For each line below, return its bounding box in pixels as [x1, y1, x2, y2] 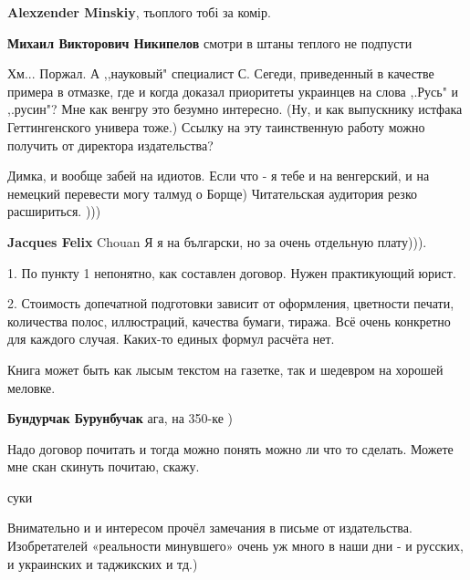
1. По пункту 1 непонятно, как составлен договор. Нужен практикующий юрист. [7, 263, 456, 282]
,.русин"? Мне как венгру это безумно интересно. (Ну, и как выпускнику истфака [7, 99, 463, 119]
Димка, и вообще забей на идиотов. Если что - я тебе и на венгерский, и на [7, 166, 430, 185]
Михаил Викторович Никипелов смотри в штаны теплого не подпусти [7, 33, 413, 52]
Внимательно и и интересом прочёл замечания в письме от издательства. [7, 518, 413, 537]
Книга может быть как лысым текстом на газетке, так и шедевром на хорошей [7, 359, 444, 378]
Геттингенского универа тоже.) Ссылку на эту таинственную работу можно [7, 117, 425, 136]
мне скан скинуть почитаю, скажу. [7, 457, 200, 476]
